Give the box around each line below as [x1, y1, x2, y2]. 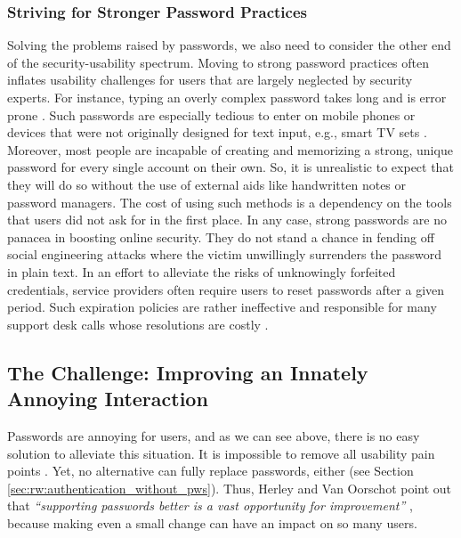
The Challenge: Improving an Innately [7, 358, 368, 386]
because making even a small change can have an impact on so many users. [7, 513, 417, 532]
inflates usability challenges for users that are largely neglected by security [7, 70, 413, 89]
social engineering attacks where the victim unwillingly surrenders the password [7, 245, 441, 264]
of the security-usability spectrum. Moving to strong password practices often [7, 53, 430, 71]
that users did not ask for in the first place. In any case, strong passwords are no [7, 210, 448, 229]
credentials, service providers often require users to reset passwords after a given [7, 280, 445, 298]
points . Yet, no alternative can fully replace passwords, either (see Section [7, 461, 414, 480]
